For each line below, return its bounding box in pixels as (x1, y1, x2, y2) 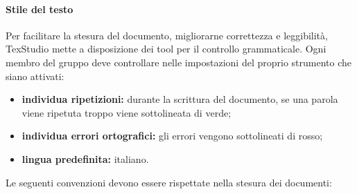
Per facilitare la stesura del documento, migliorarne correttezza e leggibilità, (6, 28, 328, 42)
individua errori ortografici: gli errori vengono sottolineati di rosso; (21, 128, 323, 143)
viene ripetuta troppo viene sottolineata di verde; (21, 105, 232, 119)
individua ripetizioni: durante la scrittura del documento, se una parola (21, 92, 338, 106)
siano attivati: (6, 68, 64, 83)
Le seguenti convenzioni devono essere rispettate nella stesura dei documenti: (6, 175, 332, 189)
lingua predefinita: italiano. (21, 151, 149, 166)
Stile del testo (6, 1, 73, 16)
